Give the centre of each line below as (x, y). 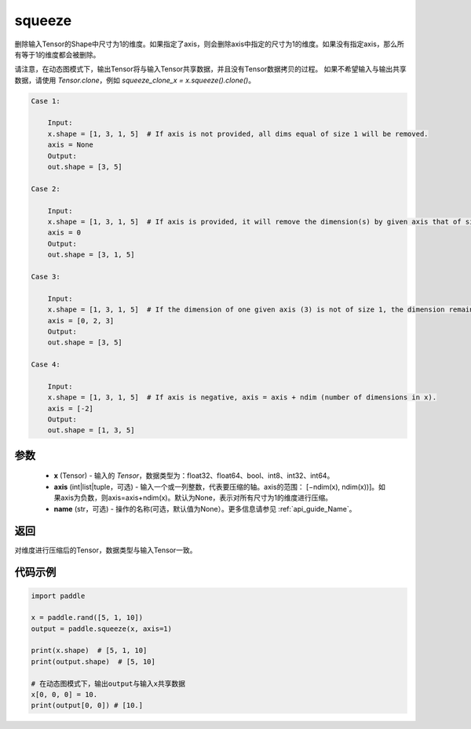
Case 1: (46, 101)
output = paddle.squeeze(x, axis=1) (102, 629)
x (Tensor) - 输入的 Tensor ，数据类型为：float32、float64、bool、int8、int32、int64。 (194, 476)
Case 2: (46, 189)
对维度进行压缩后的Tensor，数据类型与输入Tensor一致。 (106, 550)
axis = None (71, 145)
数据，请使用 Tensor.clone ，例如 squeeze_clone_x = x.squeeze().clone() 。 (135, 80)
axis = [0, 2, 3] (81, 321)
